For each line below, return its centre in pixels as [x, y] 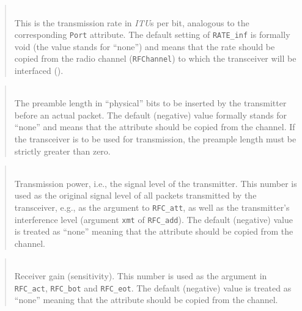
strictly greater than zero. [62, 151]
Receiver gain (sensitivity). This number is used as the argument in [141, 276]
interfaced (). [39, 71]
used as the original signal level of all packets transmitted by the [135, 195]
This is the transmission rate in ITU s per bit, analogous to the [132, 22]
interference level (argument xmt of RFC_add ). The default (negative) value [153, 219]
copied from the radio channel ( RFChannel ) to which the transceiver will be [155, 58]
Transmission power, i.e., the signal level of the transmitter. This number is [156, 183]
